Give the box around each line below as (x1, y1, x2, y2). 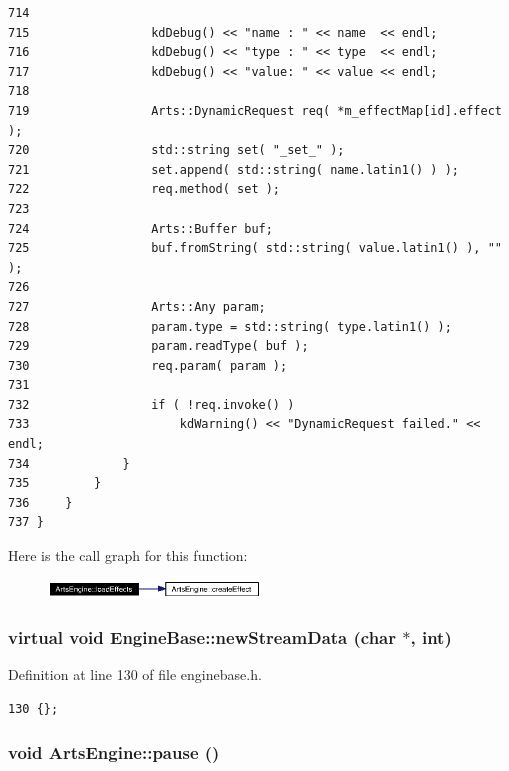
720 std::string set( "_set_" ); (8, 143, 345, 158)
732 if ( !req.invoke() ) (8, 397, 295, 412)
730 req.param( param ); (8, 358, 288, 373)
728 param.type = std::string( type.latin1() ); (8, 319, 452, 334)
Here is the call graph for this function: (8, 545, 248, 566)
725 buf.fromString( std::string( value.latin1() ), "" (8, 241, 502, 256)
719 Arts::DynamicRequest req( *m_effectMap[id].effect (8, 103, 502, 118)
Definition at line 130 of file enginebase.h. (8, 664, 262, 685)
